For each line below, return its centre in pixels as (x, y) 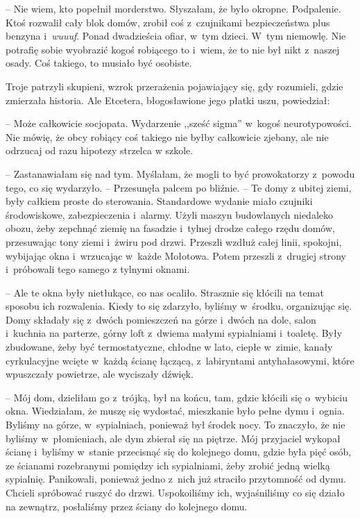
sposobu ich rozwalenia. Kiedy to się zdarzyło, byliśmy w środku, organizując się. (179, 306)
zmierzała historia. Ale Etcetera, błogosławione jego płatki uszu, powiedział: (168, 100)
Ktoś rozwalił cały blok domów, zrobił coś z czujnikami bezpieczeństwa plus (168, 22)
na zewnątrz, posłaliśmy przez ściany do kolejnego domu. (127, 506)
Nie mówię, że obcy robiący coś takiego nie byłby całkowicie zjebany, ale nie (167, 136)
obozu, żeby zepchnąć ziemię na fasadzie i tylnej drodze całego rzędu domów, (170, 228)
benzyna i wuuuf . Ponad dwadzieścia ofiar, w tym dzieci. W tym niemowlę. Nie (176, 36)
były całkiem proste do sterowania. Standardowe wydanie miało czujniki (159, 201)
